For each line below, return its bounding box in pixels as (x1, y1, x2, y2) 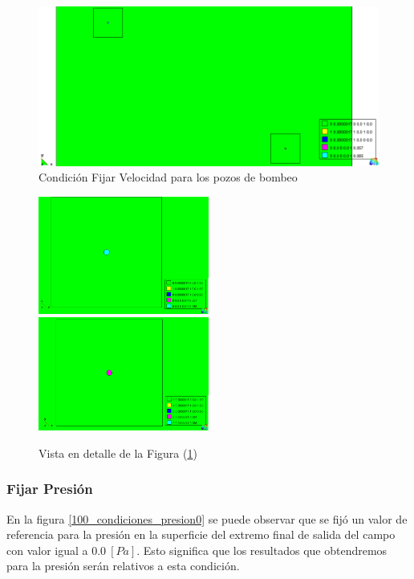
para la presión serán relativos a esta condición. (6, 557, 240, 574)
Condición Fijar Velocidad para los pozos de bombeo (39, 169, 298, 186)
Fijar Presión (6, 479, 93, 499)
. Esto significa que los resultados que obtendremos (136, 541, 388, 558)
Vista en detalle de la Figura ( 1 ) (39, 444, 197, 461)
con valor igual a (6, 541, 88, 558)
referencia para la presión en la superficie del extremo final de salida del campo (6, 526, 396, 543)
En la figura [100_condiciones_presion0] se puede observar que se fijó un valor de (6, 510, 408, 527)
